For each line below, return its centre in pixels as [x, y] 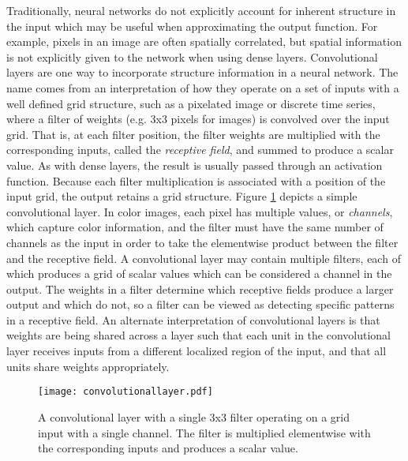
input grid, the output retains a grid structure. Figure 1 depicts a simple [182, 196]
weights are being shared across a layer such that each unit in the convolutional [199, 335]
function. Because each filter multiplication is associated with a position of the [196, 180]
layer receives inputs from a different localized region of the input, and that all [197, 351]
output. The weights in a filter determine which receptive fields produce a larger [200, 289]
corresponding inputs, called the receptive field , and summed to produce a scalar [200, 150]
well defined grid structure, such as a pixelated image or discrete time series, [191, 103]
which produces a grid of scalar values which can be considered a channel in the [199, 274]
